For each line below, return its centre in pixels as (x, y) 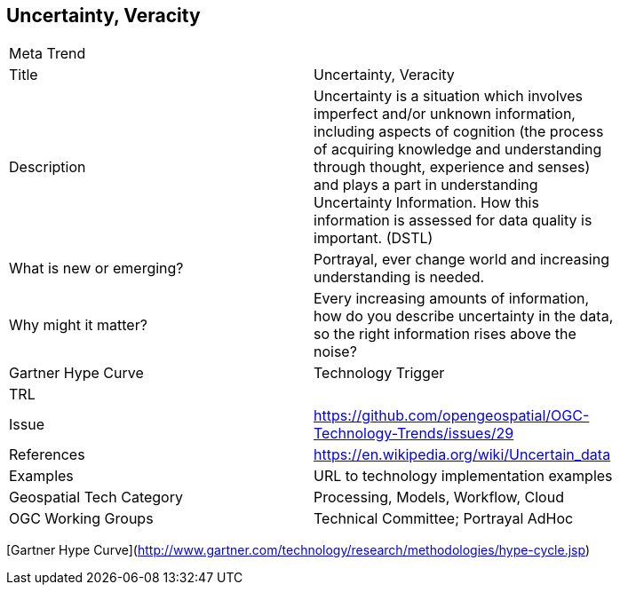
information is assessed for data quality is (453, 221)
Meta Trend (48, 54)
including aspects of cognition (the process (459, 132)
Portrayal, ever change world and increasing (461, 260)
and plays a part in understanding (426, 185)
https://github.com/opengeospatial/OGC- (452, 416)
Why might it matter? (78, 325)
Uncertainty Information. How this (426, 203)
